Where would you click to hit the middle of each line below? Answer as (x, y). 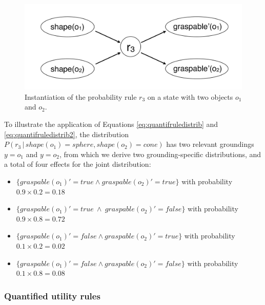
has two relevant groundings (210, 144)
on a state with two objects (190, 96)
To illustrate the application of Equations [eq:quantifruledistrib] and (111, 124)
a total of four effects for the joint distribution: (78, 164)
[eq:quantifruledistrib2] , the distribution (67, 134)
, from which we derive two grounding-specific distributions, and (160, 154)
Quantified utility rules (52, 296)
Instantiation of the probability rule (81, 96)
